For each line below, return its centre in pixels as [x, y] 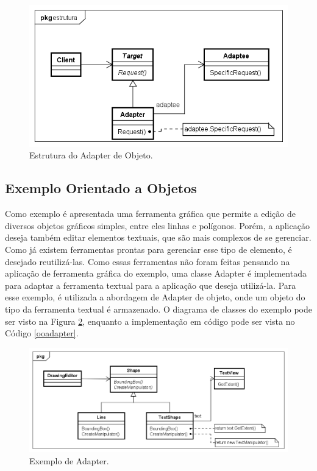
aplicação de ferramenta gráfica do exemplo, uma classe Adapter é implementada [156, 273]
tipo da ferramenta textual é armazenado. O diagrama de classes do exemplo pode [158, 309]
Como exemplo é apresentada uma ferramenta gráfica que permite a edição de [150, 214]
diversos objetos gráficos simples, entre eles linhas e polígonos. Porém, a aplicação [157, 225]
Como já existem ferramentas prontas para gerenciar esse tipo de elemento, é [148, 250]
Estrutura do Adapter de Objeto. [91, 155]
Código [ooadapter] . [42, 333]
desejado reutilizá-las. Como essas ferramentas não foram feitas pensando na [148, 261]
